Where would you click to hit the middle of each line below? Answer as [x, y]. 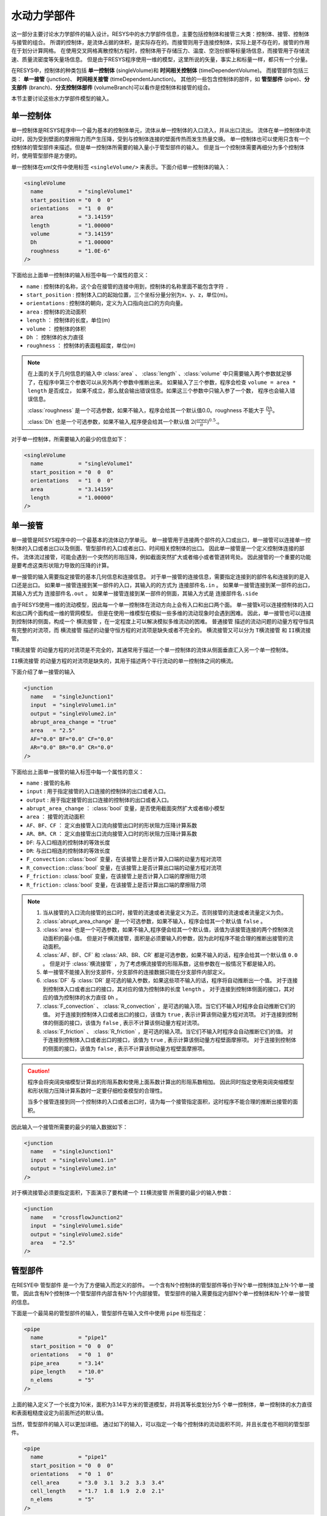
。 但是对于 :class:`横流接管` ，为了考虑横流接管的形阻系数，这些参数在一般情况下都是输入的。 [160, 964]
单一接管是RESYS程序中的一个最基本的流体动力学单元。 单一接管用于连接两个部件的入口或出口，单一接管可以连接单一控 [161, 540]
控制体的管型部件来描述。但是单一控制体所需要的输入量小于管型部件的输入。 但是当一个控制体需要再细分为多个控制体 [158, 147]
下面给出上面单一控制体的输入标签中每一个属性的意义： [80, 275]
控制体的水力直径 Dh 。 [92, 998]
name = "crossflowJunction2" [77, 1217]
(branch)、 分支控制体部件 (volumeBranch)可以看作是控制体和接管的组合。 [121, 87]
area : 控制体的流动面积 [56, 312]
